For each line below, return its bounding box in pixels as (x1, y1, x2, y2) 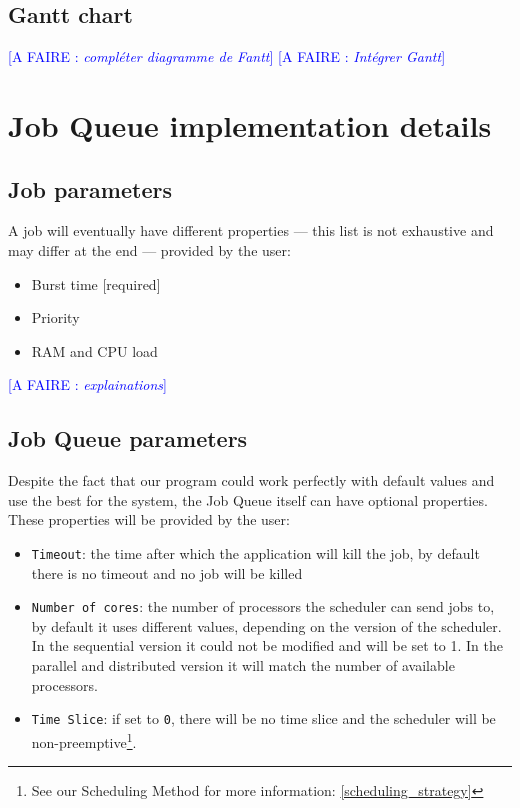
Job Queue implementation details (8, 104, 492, 145)
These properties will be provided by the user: (8, 509, 290, 530)
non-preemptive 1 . (31, 728, 137, 752)
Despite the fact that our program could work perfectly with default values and (8, 470, 495, 491)
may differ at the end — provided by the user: (8, 239, 291, 260)
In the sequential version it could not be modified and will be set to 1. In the (31, 635, 504, 656)
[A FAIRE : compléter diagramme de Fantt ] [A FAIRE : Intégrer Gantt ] (8, 46, 446, 67)
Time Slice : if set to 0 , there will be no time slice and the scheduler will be (31, 708, 496, 729)
